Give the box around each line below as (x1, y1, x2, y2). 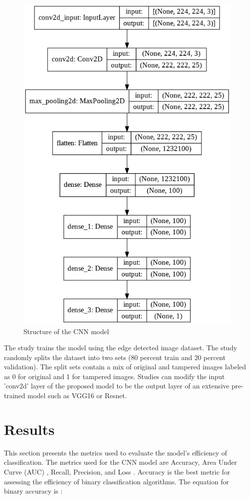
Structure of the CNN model (23, 326, 109, 336)
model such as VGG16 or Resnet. (27, 390, 127, 401)
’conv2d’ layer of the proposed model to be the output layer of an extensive (4, 381, 229, 391)
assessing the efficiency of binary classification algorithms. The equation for (4, 476, 229, 486)
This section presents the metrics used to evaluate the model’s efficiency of (4, 447, 227, 457)
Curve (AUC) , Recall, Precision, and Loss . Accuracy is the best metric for (4, 466, 230, 476)
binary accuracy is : (4, 486, 62, 496)
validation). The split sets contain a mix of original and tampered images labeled (4, 362, 246, 372)
